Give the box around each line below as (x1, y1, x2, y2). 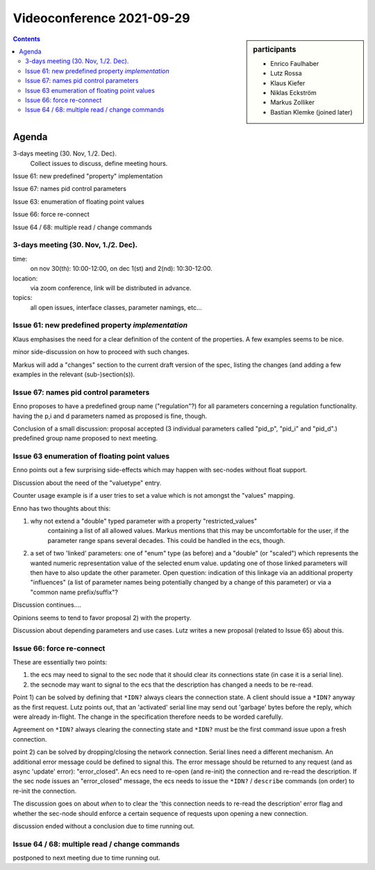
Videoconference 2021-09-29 (12, 10, 190, 26)
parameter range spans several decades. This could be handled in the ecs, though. (47, 536, 285, 544)
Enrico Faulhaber (270, 59, 319, 67)
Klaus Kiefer (270, 78, 306, 87)
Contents (12, 35, 41, 43)
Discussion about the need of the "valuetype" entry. (12, 478, 162, 487)
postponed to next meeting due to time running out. (12, 854, 161, 862)
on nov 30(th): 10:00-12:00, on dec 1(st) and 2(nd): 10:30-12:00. (30, 265, 212, 273)
